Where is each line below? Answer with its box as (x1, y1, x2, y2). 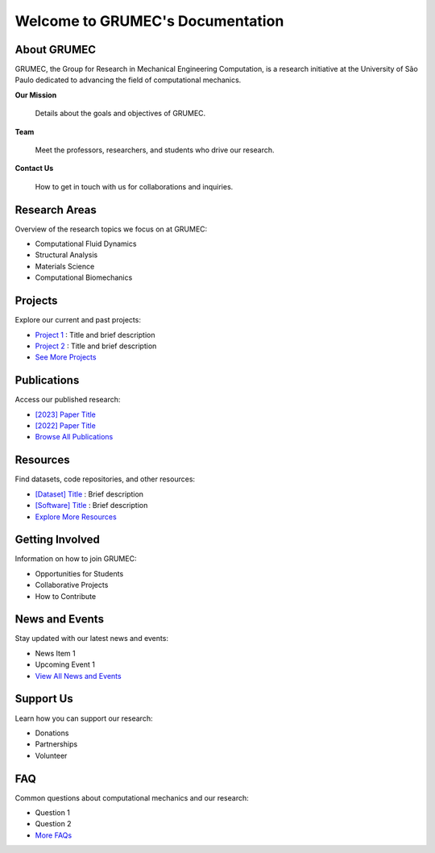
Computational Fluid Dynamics (35, 239, 137, 249)
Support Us (14, 692, 73, 705)
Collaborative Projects (35, 580, 109, 590)
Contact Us (14, 164, 54, 173)
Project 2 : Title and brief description (35, 341, 157, 351)
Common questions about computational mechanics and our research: (14, 793, 249, 802)
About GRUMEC (14, 43, 97, 56)
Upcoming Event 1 (35, 660, 96, 669)
